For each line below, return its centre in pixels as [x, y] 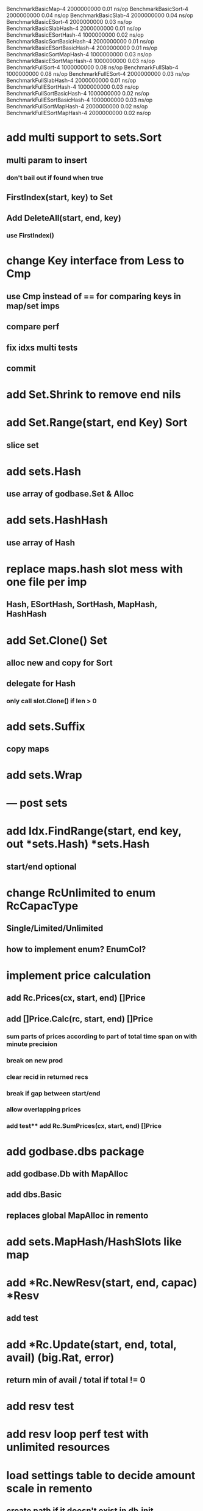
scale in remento [49, 1488]
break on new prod [34, 1060]
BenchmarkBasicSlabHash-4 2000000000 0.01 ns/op [74, 28]
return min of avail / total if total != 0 [76, 1380]
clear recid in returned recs [47, 1076]
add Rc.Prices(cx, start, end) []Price [76, 998]
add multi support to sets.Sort [84, 138]
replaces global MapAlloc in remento [77, 1215]
